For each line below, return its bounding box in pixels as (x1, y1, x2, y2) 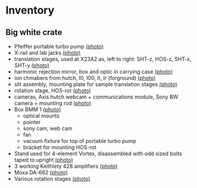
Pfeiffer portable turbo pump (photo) (14, 43, 104, 50)
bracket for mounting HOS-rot (23, 144, 97, 151)
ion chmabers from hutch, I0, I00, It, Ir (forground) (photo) (14, 75, 155, 81)
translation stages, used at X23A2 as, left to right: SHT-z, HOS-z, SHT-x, (14, 56, 192, 62)
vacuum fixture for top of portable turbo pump (23, 138, 136, 144)
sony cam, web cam (23, 125, 72, 132)
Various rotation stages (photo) (14, 176, 91, 182)
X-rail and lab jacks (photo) (14, 49, 81, 56)
